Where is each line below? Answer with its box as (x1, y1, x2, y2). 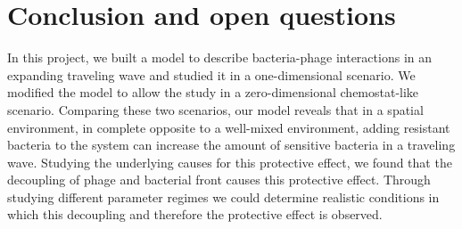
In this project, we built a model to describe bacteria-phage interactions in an (7, 48, 432, 67)
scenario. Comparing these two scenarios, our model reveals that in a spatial (7, 100, 424, 119)
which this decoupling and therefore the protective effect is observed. (7, 205, 383, 224)
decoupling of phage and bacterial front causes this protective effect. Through (7, 170, 431, 189)
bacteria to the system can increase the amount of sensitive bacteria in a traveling (7, 135, 456, 154)
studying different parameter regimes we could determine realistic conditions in (7, 187, 440, 206)
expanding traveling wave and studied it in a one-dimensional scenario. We (7, 65, 416, 84)
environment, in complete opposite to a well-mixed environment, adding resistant (7, 118, 450, 136)
